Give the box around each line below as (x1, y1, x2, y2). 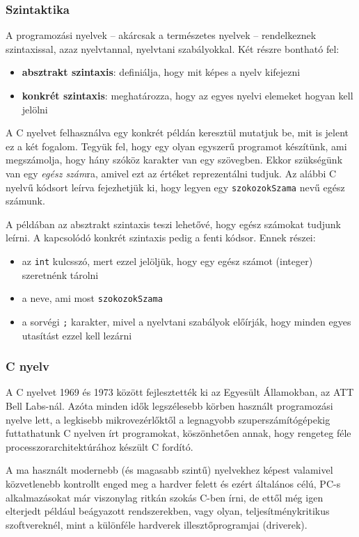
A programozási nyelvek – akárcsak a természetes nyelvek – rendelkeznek (6, 28, 317, 42)
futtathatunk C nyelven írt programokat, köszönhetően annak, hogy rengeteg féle (6, 426, 351, 440)
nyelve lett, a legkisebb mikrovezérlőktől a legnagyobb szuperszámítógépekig (6, 412, 330, 426)
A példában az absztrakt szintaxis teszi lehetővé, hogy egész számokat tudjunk (6, 216, 341, 231)
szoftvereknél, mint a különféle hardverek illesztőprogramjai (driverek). (6, 517, 308, 531)
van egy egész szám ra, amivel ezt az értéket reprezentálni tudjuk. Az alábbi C (6, 166, 337, 180)
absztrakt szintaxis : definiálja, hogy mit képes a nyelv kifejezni (22, 65, 301, 79)
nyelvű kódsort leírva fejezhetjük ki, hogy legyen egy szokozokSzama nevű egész (6, 179, 345, 194)
